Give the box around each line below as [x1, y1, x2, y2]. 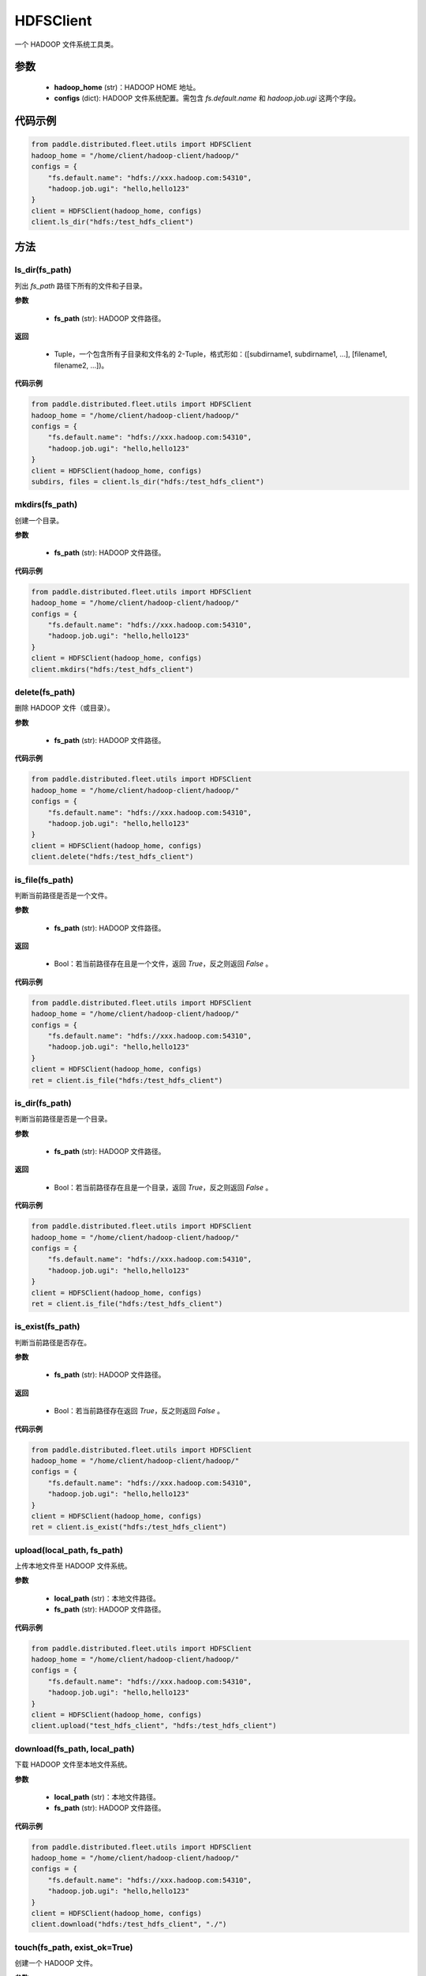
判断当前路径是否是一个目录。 [14, 1114, 112, 1124]
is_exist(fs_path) [14, 1321, 80, 1332]
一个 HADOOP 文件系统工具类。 [14, 40, 118, 49]
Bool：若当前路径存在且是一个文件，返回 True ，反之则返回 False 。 [54, 959, 273, 968]
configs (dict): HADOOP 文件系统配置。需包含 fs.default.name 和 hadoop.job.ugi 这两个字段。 [54, 93, 361, 103]
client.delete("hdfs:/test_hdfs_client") [31, 852, 194, 862]
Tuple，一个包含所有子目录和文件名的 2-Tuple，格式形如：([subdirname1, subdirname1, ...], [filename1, [54, 349, 388, 359]
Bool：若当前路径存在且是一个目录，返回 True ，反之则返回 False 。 [54, 1182, 273, 1192]
